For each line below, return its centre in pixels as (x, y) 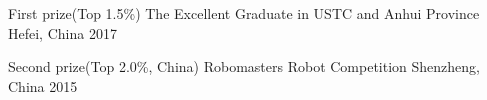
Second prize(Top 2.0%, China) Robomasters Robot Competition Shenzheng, (244, 66)
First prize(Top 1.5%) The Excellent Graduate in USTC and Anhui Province (244, 13)
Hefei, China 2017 (62, 32)
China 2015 (43, 85)
